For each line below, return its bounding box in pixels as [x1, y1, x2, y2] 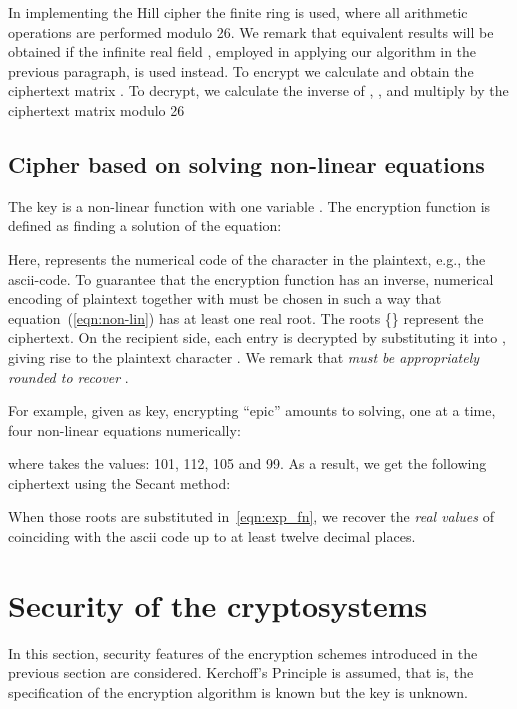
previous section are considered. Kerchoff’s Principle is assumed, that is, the [8, 662, 474, 683]
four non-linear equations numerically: [8, 419, 241, 440]
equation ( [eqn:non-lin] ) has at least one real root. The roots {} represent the [8, 307, 484, 328]
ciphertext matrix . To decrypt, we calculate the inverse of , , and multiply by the [8, 80, 509, 101]
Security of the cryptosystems [8, 584, 428, 625]
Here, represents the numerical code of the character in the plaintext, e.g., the [8, 248, 486, 269]
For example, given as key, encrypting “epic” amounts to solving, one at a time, [8, 400, 496, 421]
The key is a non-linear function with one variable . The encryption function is [8, 195, 491, 216]
